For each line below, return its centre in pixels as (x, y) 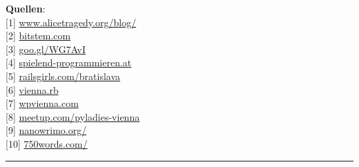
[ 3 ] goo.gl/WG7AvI (46, 49)
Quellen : (26, 8)
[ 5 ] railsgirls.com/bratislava (63, 76)
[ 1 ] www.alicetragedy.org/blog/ (71, 22)
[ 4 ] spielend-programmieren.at (69, 62)
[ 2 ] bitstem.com (38, 36)
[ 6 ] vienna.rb (32, 89)
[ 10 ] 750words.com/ (47, 143)
